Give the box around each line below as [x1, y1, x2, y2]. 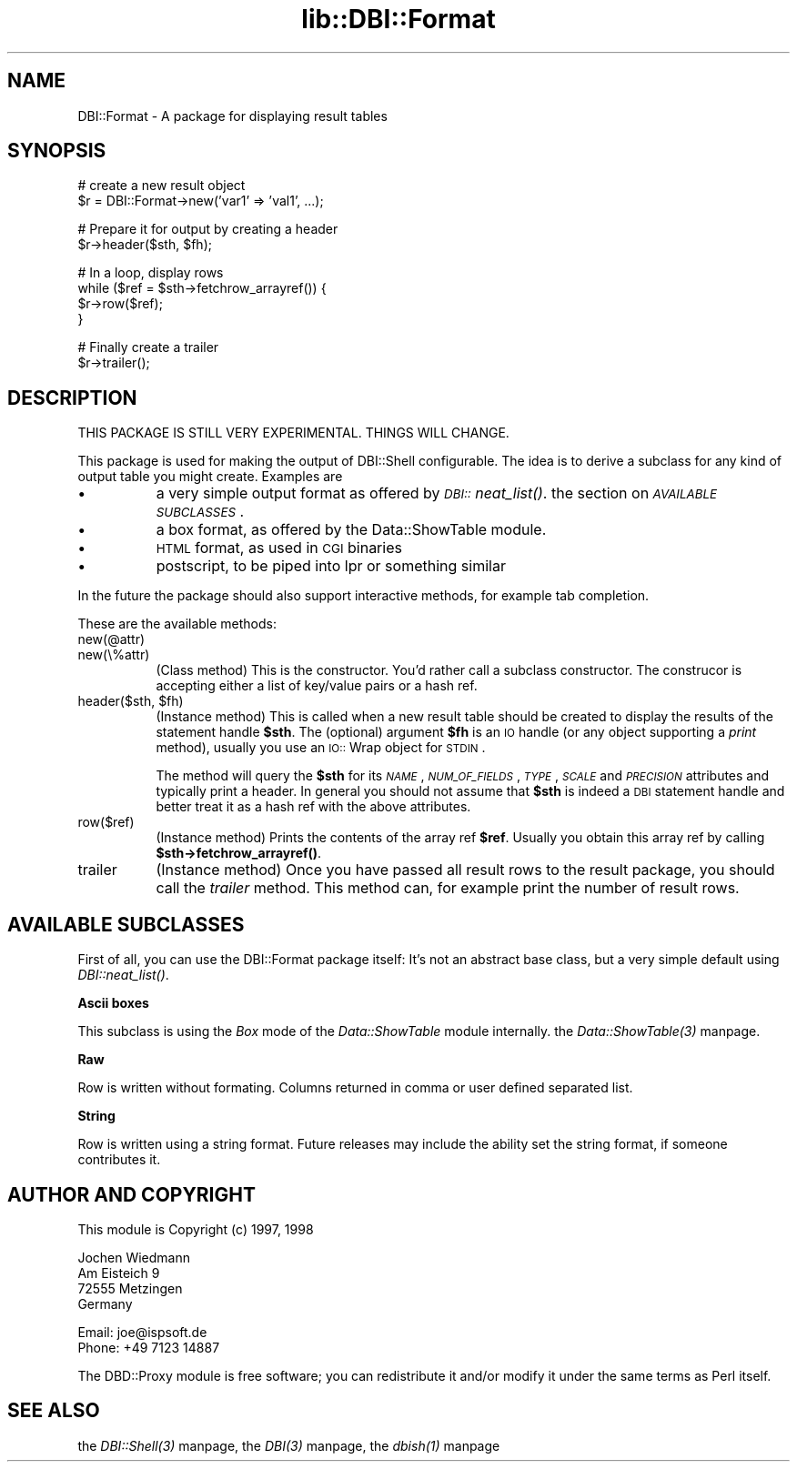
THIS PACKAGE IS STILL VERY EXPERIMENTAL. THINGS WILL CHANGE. [77, 425, 509, 441]
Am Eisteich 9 [77, 1264, 160, 1281]
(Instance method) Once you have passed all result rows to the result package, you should [156, 860, 775, 880]
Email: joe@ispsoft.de [77, 1323, 207, 1340]
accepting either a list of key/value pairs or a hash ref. [156, 678, 478, 694]
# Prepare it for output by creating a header [77, 221, 338, 237]
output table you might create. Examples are [77, 468, 343, 485]
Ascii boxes [77, 995, 149, 1011]
